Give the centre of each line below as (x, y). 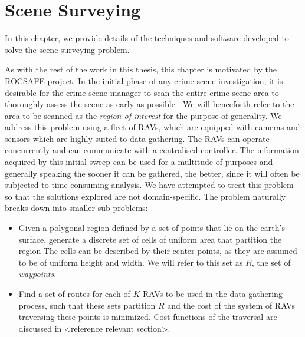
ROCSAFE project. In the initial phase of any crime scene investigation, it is (144, 80)
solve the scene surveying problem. (67, 49)
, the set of (271, 262)
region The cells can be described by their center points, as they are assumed (158, 251)
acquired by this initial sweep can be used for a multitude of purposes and (139, 162)
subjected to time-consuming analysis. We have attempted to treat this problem (149, 185)
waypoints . (37, 274)
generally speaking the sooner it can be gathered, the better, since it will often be (152, 173)
